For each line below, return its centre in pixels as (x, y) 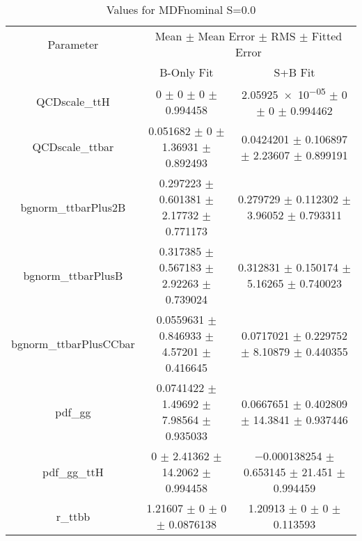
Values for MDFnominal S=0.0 (181, 9)
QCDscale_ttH (73, 102)
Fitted (327, 36)
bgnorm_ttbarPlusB (73, 275)
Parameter (73, 44)
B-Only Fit (187, 72)
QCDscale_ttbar (73, 147)
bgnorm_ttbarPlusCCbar (73, 343)
